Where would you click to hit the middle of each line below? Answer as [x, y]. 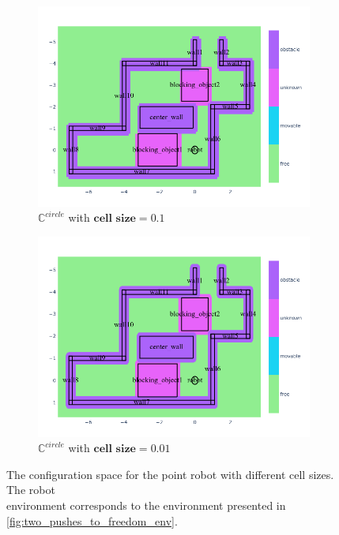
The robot [31, 490]
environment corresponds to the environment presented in [146, 505]
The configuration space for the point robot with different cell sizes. [170, 474]
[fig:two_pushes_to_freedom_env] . [92, 520]
